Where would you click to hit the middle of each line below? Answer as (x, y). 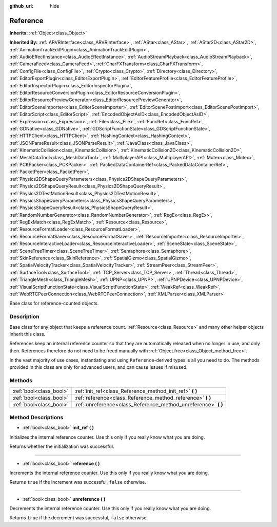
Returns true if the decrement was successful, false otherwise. (79, 518)
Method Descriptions (36, 417)
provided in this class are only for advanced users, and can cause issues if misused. (98, 367)
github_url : (21, 6)
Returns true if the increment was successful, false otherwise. (78, 482)
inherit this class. (27, 334)
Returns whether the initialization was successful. (62, 446)
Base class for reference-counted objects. (54, 304)
